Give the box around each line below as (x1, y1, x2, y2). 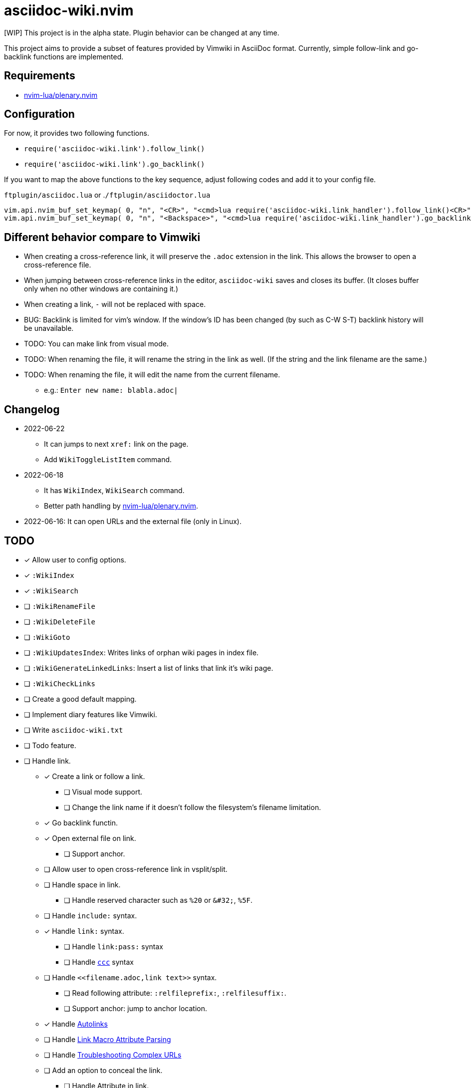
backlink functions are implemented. (4, 52, 124, 61)
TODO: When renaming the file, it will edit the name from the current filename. (24, 370, 280, 379)
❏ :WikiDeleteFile (24, 617, 95, 626)
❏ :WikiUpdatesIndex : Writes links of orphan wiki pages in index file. (24, 648, 259, 657)
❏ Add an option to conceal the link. (44, 1066, 163, 1075)
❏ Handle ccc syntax (64, 957, 134, 966)
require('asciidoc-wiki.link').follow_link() (24, 145, 205, 153)
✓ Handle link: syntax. (44, 926, 124, 935)
